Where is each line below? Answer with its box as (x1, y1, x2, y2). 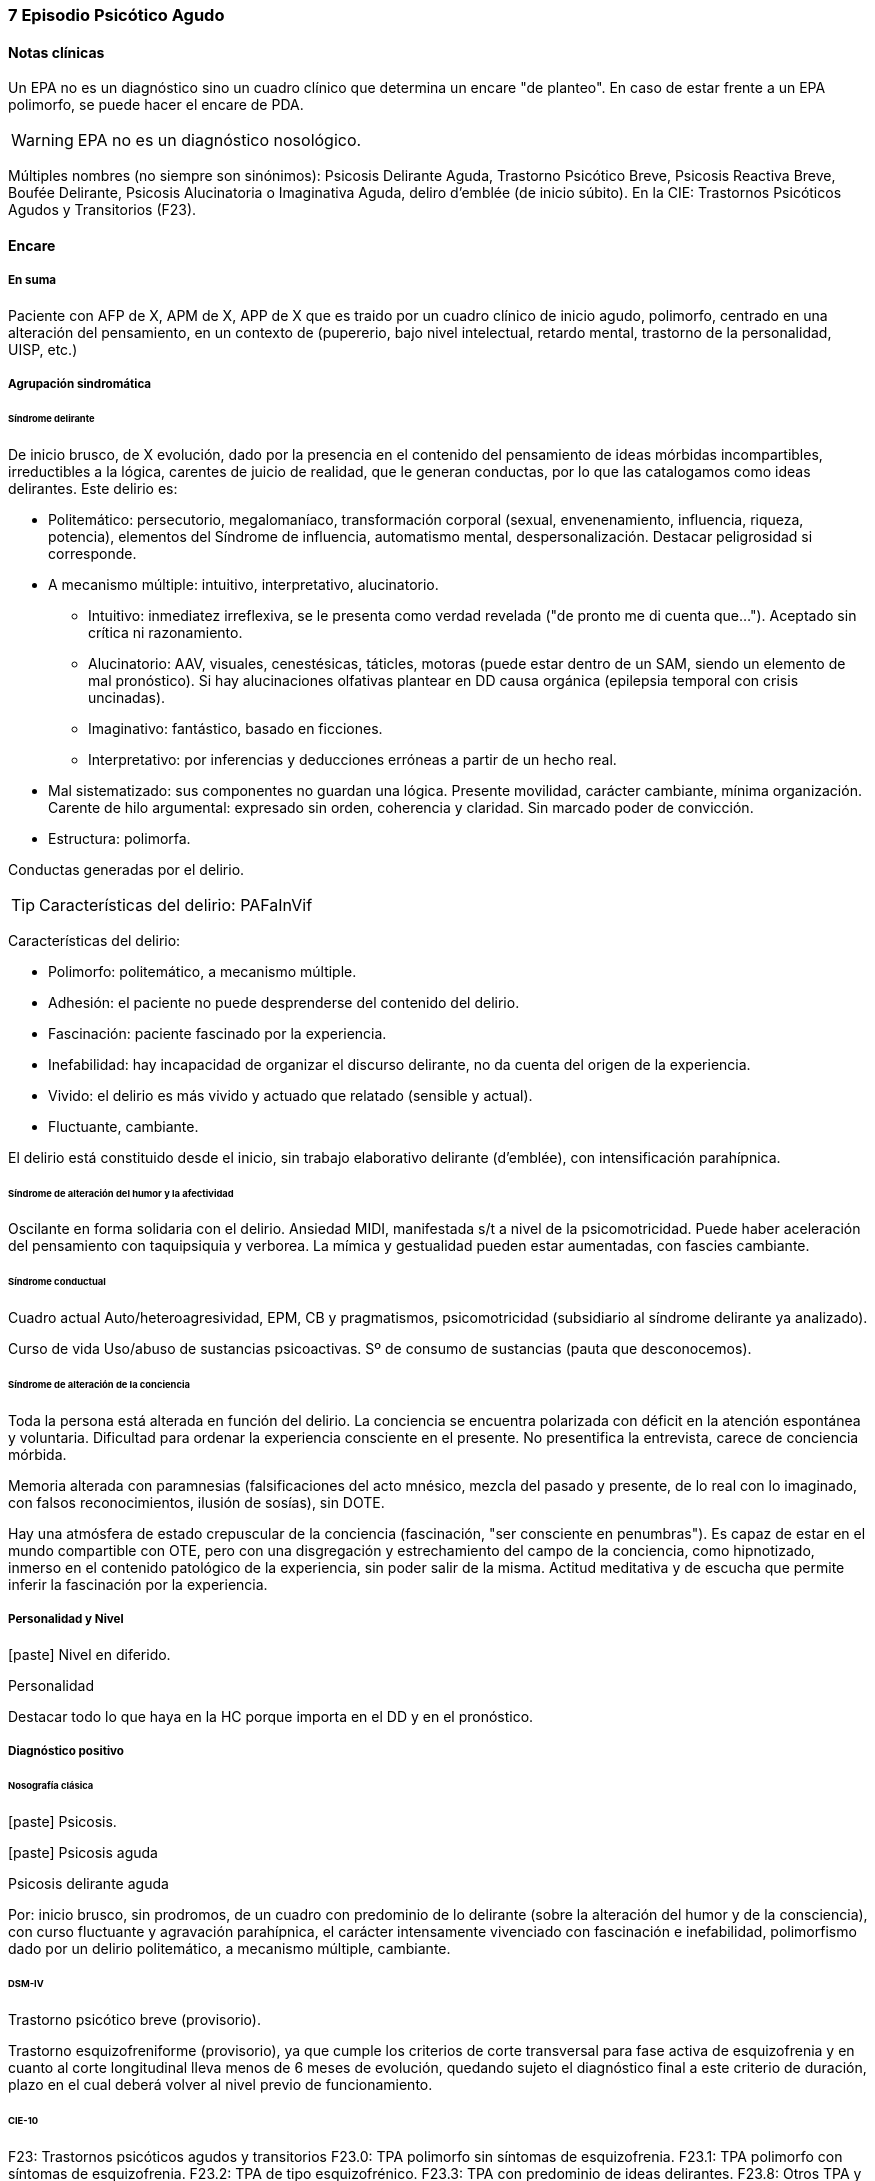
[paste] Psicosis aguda (8, 1843, 158, 1861)
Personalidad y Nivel (8, 1612, 124, 1627)
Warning (11, 130, 74, 151)
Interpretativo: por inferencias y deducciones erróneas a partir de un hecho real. (88, 750, 617, 768)
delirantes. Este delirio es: (8, 479, 178, 497)
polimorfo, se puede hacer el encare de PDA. (8, 96, 304, 114)
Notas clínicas (8, 43, 105, 61)
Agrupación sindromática (8, 377, 152, 391)
